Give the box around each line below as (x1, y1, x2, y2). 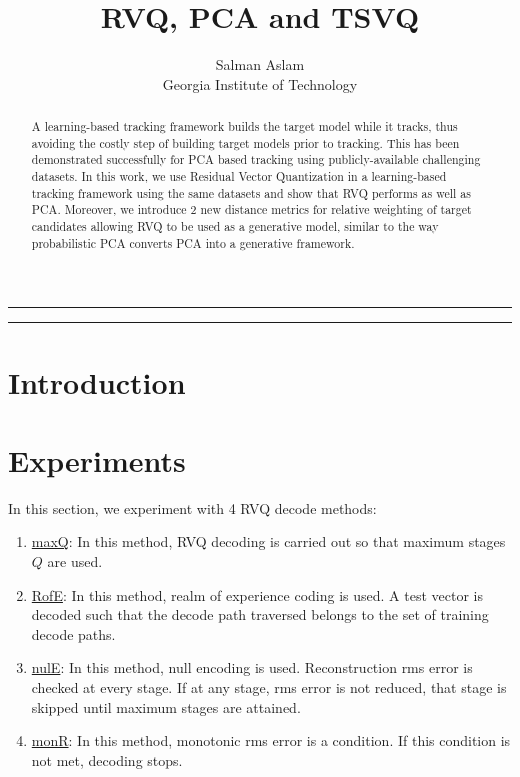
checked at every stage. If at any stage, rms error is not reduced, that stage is (31, 677, 507, 698)
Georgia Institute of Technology (162, 73, 358, 94)
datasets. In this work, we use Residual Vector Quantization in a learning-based (31, 168, 447, 185)
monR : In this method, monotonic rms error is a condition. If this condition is (31, 730, 511, 751)
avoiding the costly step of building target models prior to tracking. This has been (31, 134, 460, 151)
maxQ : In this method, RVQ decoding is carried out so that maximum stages (31, 531, 506, 552)
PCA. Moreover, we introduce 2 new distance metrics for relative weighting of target (31, 201, 472, 218)
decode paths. (31, 623, 116, 644)
